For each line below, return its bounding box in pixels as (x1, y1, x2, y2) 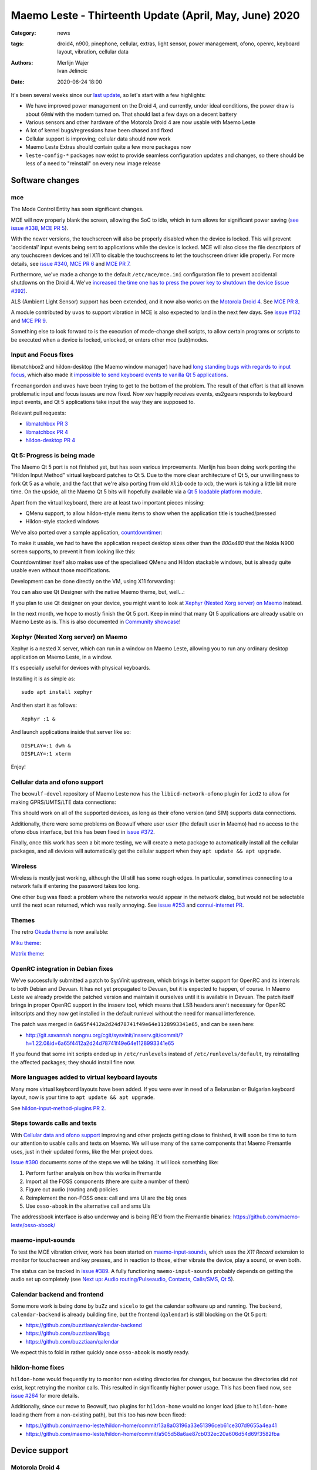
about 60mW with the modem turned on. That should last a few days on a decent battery (25, 111, 237, 118)
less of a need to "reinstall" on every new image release (25, 160, 161, 167)
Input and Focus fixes (11, 350, 74, 359)
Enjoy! (11, 763, 26, 770)
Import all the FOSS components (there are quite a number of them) (25, 1178, 190, 1185)
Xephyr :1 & (21, 715, 56, 722)
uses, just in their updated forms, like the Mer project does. (11, 1148, 154, 1155)
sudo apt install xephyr (21, 689, 93, 695)
